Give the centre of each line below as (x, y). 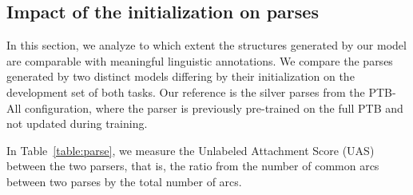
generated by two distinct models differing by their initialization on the (181, 76)
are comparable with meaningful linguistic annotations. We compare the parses (200, 60)
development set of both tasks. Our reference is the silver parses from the (186, 92)
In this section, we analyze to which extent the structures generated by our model (206, 45)
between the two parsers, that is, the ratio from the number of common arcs (193, 166)
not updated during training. (77, 123)
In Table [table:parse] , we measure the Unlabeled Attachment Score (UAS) (191, 150)
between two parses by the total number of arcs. (124, 181)
